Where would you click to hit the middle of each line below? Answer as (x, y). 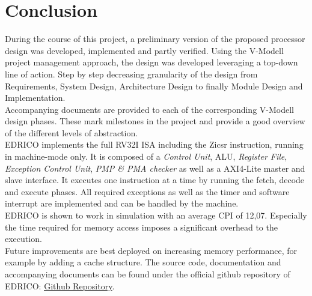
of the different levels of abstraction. (72, 132)
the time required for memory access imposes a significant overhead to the (141, 227)
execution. (23, 239)
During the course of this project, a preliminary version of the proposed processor (155, 39)
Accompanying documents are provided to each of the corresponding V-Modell (149, 109)
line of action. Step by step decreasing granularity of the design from (131, 74)
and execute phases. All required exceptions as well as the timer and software (147, 191)
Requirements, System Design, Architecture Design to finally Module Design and (154, 86)
